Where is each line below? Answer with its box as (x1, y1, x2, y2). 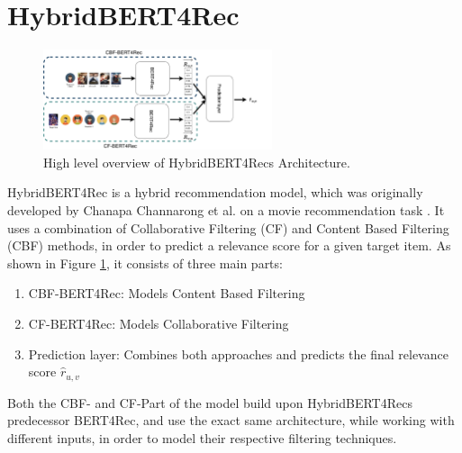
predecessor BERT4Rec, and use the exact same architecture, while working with (7, 411, 455, 430)
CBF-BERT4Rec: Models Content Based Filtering (28, 284, 305, 303)
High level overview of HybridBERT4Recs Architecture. (43, 152, 350, 171)
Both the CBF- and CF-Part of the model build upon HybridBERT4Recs (7, 393, 412, 412)
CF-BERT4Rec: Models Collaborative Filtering (28, 313, 289, 332)
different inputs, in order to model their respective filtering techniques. (7, 428, 397, 447)
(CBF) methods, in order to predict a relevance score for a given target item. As (7, 236, 451, 255)
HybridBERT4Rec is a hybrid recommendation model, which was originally (7, 183, 423, 202)
